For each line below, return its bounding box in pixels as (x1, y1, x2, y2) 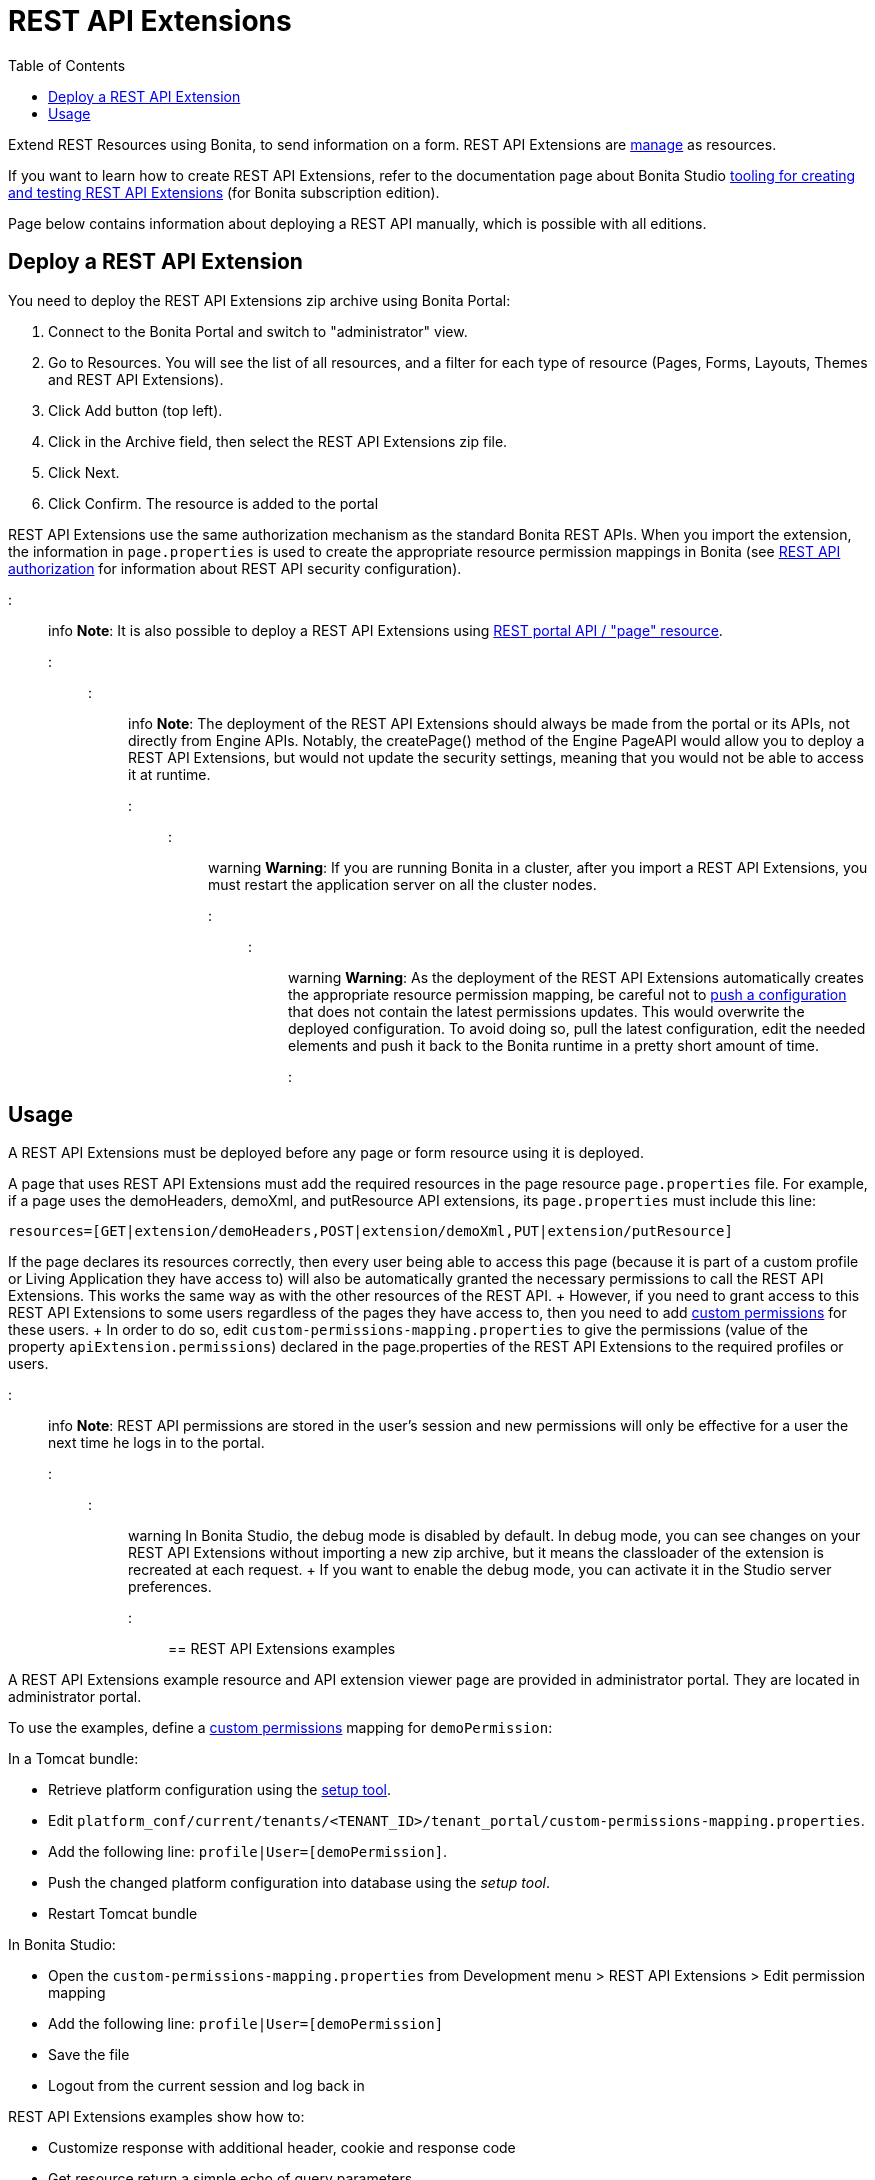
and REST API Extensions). (48, 370, 224, 388)
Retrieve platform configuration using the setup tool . (48, 1781, 392, 1799)
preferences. (128, 1578, 212, 1596)
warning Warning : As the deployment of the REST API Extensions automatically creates (288, 968, 864, 986)
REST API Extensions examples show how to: (8, 2108, 305, 2126)
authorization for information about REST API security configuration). (8, 559, 462, 577)
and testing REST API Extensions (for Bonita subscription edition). (8, 183, 440, 201)
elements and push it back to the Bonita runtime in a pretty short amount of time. (288, 1036, 819, 1054)
